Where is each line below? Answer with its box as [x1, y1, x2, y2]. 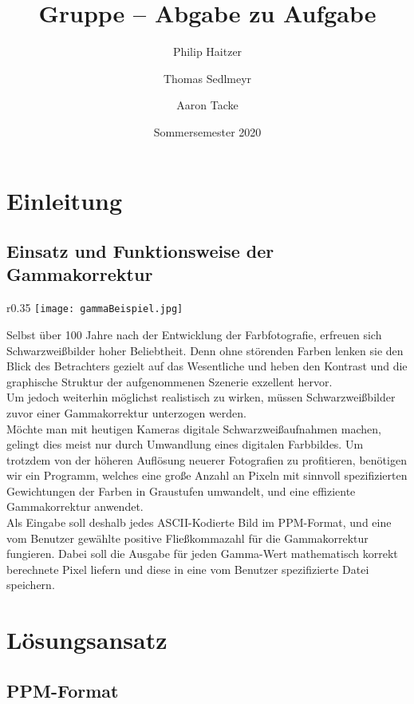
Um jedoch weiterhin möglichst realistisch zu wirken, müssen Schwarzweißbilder [6, 389, 396, 405]
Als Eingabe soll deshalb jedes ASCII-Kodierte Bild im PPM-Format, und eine [6, 514, 392, 531]
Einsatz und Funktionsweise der [6, 239, 274, 263]
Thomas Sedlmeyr [163, 69, 252, 86]
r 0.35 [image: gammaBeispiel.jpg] [6, 299, 183, 316]
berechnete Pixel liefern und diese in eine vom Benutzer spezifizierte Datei [6, 560, 369, 577]
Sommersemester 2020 [153, 123, 262, 140]
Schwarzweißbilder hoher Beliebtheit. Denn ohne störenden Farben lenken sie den [6, 342, 404, 358]
